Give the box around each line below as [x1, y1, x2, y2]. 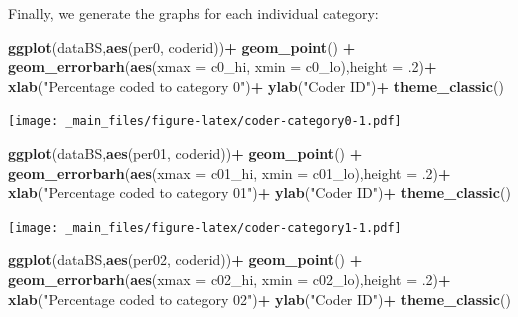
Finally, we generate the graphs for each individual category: [8, 3, 379, 23]
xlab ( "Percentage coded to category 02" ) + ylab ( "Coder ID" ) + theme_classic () [8, 288, 511, 309]
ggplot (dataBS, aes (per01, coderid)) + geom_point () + [8, 143, 363, 164]
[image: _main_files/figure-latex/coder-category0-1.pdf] [8, 114, 402, 129]
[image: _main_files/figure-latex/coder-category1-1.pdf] [8, 220, 402, 235]
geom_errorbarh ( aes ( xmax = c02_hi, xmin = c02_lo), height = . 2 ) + [8, 269, 451, 290]
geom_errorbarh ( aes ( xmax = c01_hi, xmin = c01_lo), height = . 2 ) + [8, 162, 451, 183]
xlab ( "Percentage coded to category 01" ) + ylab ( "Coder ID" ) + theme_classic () [8, 182, 511, 203]
